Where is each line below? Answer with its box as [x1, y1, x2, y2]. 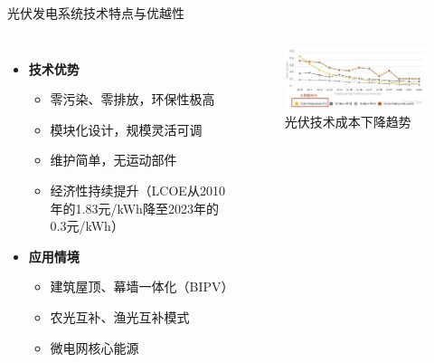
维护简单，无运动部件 [50, 150, 177, 169]
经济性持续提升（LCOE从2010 [50, 180, 225, 199]
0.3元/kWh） [50, 216, 124, 235]
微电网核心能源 [50, 338, 139, 357]
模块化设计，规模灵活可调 [50, 119, 203, 139]
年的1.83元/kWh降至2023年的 [50, 198, 219, 217]
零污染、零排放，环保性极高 [50, 90, 215, 109]
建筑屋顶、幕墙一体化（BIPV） [50, 277, 234, 296]
